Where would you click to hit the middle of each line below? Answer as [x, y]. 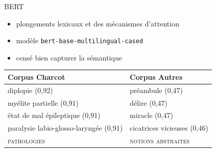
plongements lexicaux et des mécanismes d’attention [98, 23]
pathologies [27, 141]
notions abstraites [160, 141]
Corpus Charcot [37, 77]
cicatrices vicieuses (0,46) [169, 128]
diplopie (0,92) [30, 90]
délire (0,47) [149, 102]
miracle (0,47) [151, 115]
